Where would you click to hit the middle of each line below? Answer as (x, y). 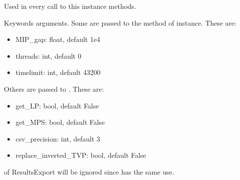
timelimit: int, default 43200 (58, 72)
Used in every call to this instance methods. (70, 6)
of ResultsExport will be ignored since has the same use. (89, 171)
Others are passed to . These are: (54, 89)
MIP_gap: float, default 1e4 (58, 39)
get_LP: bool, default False (57, 105)
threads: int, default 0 (48, 55)
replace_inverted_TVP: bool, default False (81, 155)
